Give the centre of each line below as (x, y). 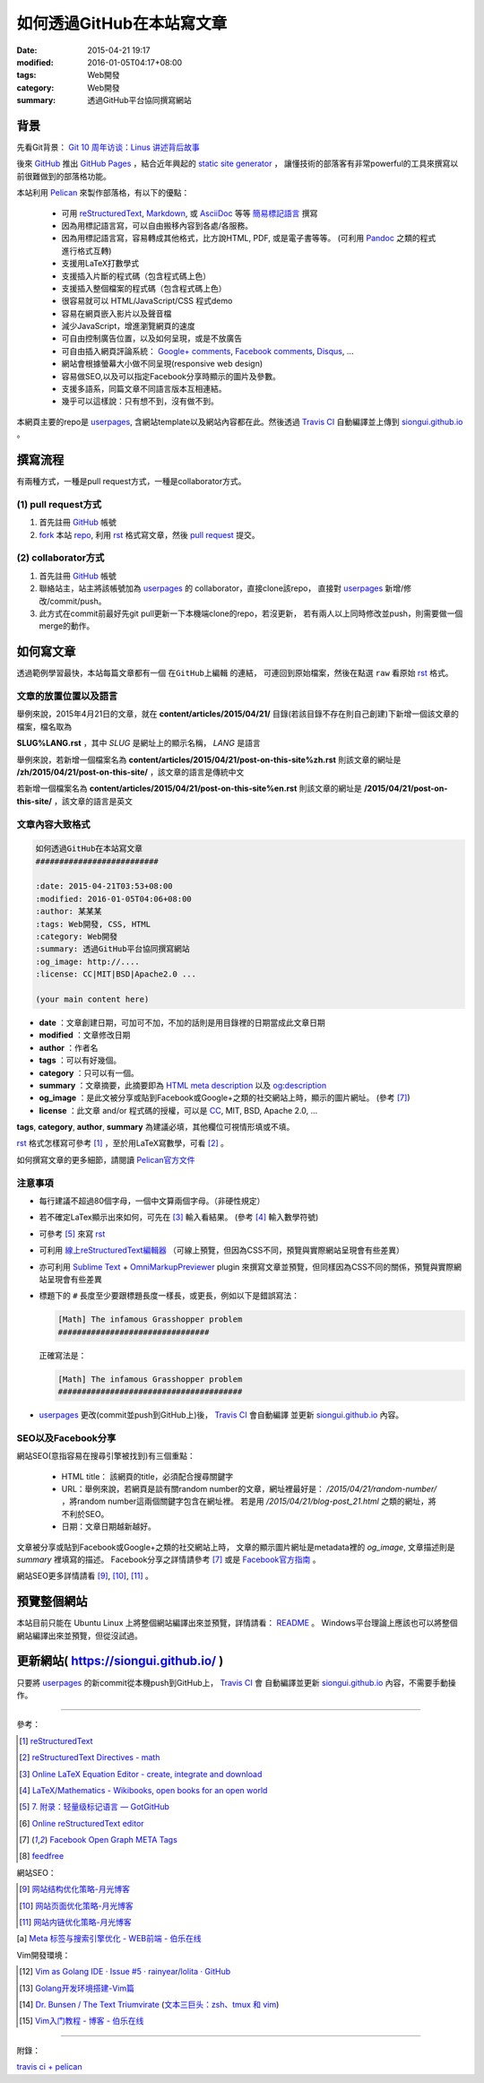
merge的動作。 (67, 626)
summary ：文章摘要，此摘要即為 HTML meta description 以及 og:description (183, 1085)
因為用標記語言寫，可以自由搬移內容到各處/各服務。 (157, 225)
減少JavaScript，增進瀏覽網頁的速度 (129, 326)
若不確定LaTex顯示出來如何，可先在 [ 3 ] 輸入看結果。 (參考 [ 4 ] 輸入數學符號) (179, 1217)
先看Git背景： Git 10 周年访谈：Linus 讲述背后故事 (108, 147)
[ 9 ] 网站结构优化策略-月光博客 (74, 1889)
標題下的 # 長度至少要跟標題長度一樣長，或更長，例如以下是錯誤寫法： (169, 1296)
